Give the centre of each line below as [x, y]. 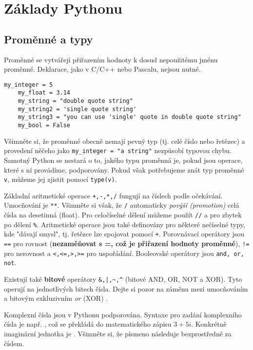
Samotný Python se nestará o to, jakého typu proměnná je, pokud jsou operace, [123, 160]
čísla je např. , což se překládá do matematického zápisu [88, 324]
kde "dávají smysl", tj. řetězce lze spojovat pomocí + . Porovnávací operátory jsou [124, 234]
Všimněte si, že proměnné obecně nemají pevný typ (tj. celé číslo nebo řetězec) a [125, 141]
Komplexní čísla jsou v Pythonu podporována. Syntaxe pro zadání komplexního [123, 314]
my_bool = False [44, 126]
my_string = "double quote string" [75, 101]
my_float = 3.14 [44, 93]
